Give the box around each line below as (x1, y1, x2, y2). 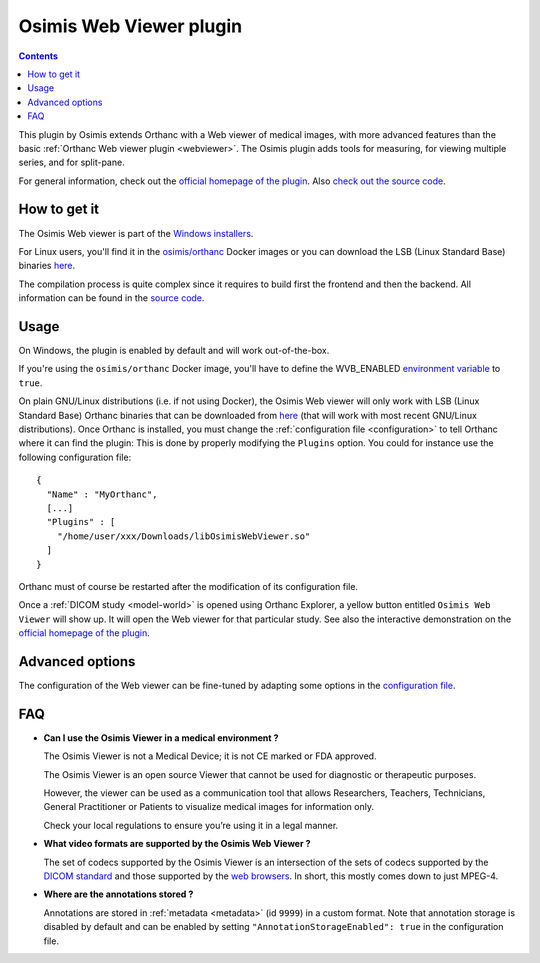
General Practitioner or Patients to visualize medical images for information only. (43, 801, 375, 813)
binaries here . (18, 260, 76, 272)
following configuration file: (18, 451, 132, 463)
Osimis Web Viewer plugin (18, 15, 243, 37)
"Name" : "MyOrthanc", (46, 488, 158, 500)
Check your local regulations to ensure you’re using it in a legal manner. (43, 819, 339, 831)
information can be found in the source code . (18, 292, 205, 304)
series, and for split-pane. (18, 156, 125, 169)
